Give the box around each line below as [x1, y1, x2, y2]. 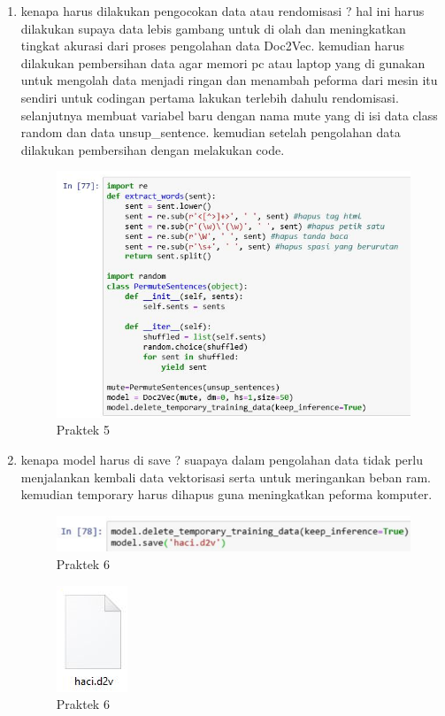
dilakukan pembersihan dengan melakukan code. [20, 140, 285, 158]
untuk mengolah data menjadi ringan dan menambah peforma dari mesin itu [20, 71, 438, 89]
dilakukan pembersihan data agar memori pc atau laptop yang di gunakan [20, 53, 426, 72]
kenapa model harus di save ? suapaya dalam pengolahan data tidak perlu [20, 450, 423, 468]
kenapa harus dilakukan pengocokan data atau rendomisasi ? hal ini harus [20, 2, 425, 19]
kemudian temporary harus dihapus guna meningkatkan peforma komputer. [20, 485, 433, 504]
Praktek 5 [56, 420, 110, 439]
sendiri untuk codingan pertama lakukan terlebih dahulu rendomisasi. [20, 88, 399, 106]
